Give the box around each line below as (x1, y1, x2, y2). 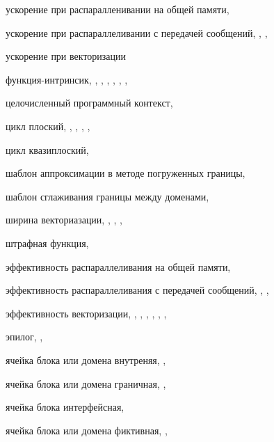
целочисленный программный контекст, (6, 95, 173, 110)
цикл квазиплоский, (6, 142, 89, 157)
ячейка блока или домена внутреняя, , (6, 352, 166, 367)
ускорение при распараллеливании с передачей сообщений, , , (6, 25, 268, 40)
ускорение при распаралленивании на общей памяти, (6, 2, 229, 16)
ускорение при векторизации (6, 49, 127, 63)
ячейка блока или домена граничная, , (6, 376, 166, 390)
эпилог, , (6, 329, 43, 344)
